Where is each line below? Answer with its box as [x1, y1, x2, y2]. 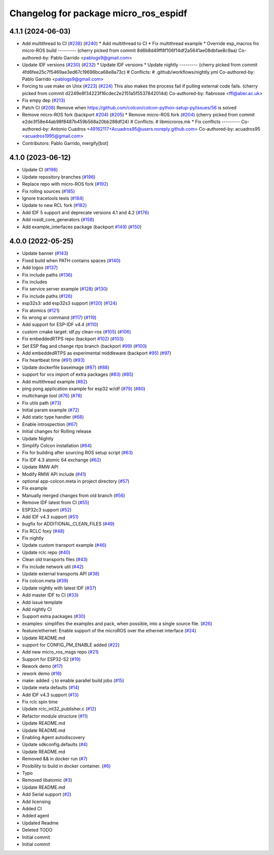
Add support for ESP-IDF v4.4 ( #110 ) [22, 321, 98, 328]
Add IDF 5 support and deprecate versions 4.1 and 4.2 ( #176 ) [22, 209, 149, 216]
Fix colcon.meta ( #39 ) [22, 578, 68, 584]
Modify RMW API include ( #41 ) [22, 471, 86, 477]
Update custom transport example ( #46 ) [22, 542, 107, 548]
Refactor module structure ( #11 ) [22, 713, 88, 719]
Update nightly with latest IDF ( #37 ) [22, 585, 96, 591]
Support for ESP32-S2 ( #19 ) [22, 656, 81, 662]
